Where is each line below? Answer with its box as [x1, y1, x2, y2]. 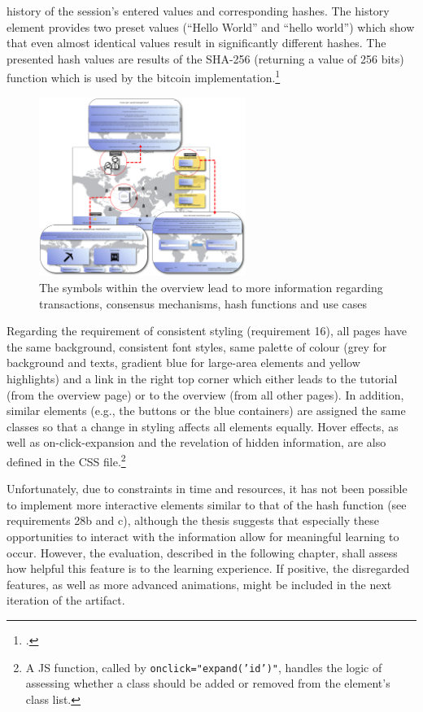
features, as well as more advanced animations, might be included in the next [7, 575, 392, 592]
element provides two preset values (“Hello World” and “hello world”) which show [7, 18, 415, 35]
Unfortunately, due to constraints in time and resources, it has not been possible [7, 480, 408, 497]
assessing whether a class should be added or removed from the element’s [25, 675, 390, 692]
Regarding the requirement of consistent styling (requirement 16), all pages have [7, 322, 407, 339]
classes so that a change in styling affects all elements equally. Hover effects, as [7, 417, 399, 435]
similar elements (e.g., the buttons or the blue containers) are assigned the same [7, 402, 406, 419]
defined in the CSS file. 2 [7, 451, 126, 470]
